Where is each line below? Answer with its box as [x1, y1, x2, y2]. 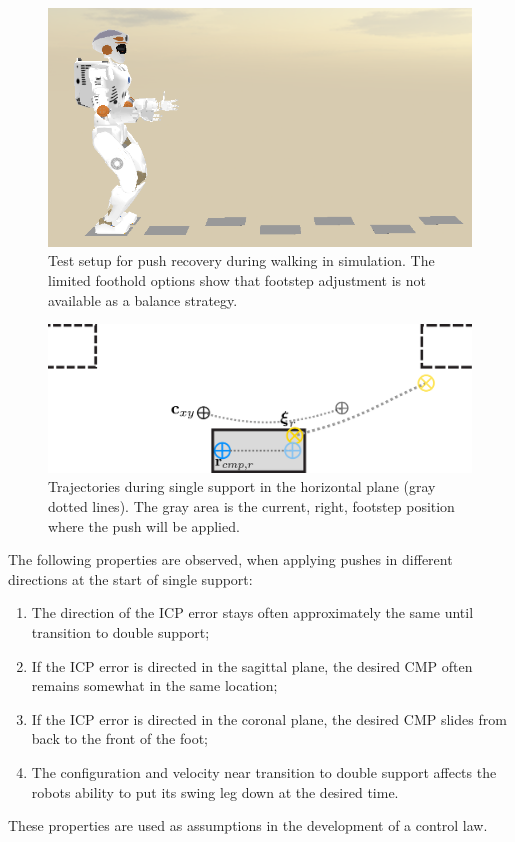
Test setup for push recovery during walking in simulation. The [48, 250, 435, 271]
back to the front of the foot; [31, 728, 209, 749]
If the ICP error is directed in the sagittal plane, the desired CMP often [31, 655, 473, 676]
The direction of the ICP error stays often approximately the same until [31, 602, 474, 623]
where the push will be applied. [48, 515, 240, 536]
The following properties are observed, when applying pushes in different [8, 549, 453, 570]
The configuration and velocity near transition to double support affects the [31, 761, 497, 782]
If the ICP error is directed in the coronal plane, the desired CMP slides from [31, 708, 507, 729]
